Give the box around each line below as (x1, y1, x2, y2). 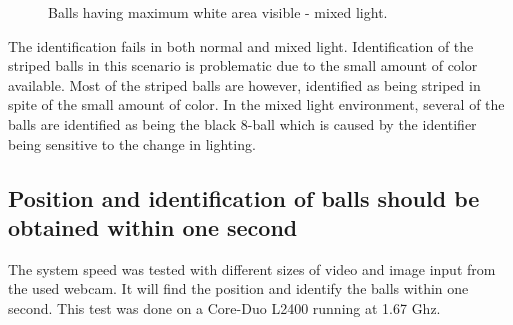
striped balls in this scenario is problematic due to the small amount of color (8, 55, 478, 76)
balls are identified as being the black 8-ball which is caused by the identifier (8, 113, 477, 134)
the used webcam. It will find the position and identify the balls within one (8, 278, 469, 299)
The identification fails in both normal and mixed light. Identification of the (8, 35, 474, 56)
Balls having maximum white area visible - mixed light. (48, 2, 388, 22)
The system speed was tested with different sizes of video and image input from (8, 258, 496, 279)
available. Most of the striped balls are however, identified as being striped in (8, 74, 481, 95)
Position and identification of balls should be (8, 182, 480, 213)
